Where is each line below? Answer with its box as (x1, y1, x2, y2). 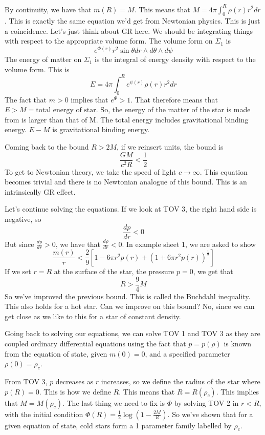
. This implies (216, 386, 259, 397)
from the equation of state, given (5, 348, 107, 359)
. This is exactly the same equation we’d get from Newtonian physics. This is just (5, 15, 260, 26)
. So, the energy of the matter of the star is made (96, 104, 251, 115)
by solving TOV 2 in (174, 397, 239, 408)
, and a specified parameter (145, 348, 230, 359)
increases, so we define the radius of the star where (101, 376, 260, 386)
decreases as (55, 376, 94, 386)
